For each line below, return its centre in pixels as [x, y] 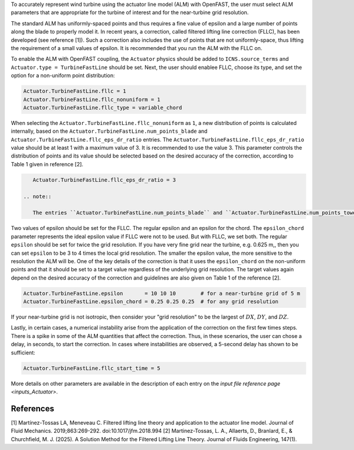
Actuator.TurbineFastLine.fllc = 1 [75, 91]
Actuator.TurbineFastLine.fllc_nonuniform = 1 [92, 99]
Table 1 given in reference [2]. [47, 164]
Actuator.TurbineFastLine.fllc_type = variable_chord [103, 107]
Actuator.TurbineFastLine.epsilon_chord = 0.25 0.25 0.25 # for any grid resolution [151, 302]
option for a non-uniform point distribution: [63, 75]
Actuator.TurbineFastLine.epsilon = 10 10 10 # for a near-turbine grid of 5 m [162, 293]
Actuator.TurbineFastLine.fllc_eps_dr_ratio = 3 [104, 180]
